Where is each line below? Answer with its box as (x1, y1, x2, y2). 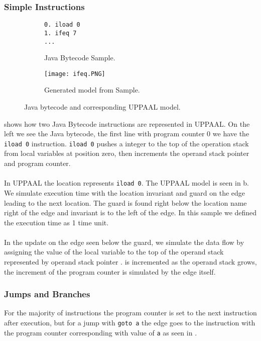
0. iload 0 (44, 21, 80, 29)
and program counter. (4, 158, 71, 168)
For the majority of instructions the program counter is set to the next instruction (4, 307, 257, 318)
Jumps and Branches (4, 288, 90, 300)
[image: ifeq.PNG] (44, 70, 105, 77)
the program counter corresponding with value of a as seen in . (4, 327, 197, 337)
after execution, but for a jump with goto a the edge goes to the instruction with (4, 317, 255, 328)
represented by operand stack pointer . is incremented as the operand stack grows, (4, 257, 257, 267)
